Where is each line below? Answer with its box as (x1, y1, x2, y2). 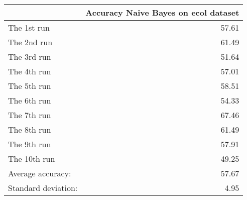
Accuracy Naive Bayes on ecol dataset (85, 7, 239, 18)
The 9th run (8, 138, 51, 150)
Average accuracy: (8, 167, 71, 179)
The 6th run (8, 94, 51, 106)
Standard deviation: (8, 182, 78, 193)
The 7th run (8, 109, 51, 121)
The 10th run (8, 153, 55, 164)
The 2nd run (8, 36, 53, 48)
